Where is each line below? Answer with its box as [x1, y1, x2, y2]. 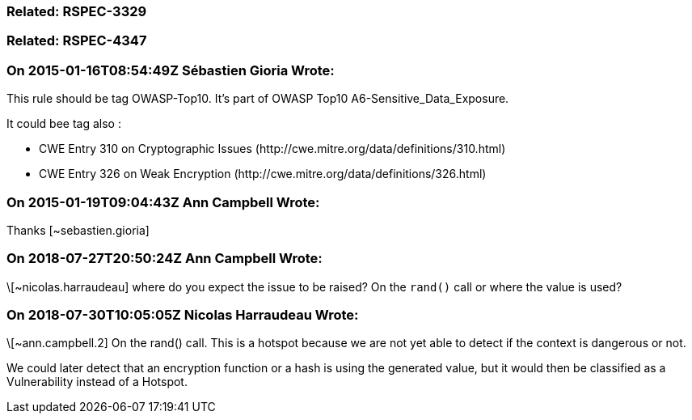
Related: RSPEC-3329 [6, 3, 147, 19]
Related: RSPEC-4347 [6, 32, 147, 49]
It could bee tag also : [6, 117, 121, 131]
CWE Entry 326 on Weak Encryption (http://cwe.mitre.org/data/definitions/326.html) [39, 167, 487, 181]
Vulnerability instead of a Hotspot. [6, 375, 188, 389]
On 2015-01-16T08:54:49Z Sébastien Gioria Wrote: [6, 62, 335, 78]
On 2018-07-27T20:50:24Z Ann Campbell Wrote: [6, 250, 323, 267]
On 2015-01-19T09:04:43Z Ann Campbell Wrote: [6, 193, 320, 210]
